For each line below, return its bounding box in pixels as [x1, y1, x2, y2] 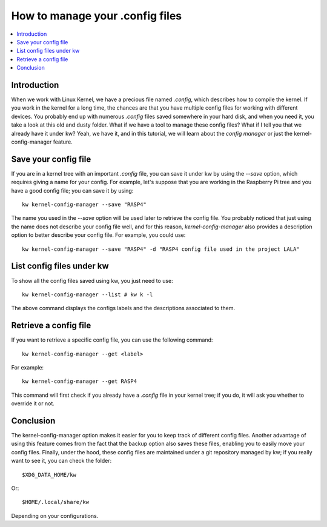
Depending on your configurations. [11, 512, 99, 519]
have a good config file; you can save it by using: [11, 187, 134, 194]
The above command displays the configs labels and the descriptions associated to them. [11, 305, 236, 312]
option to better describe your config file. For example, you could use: [11, 231, 186, 239]
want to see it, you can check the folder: [11, 457, 112, 465]
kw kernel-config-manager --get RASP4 [22, 378, 137, 385]
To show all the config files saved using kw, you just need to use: [11, 277, 173, 284]
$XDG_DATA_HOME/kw [22, 471, 77, 478]
